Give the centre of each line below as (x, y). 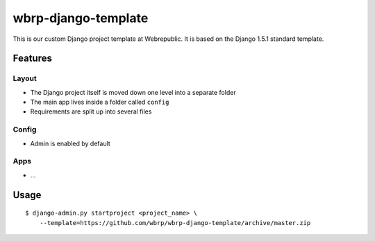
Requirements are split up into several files (91, 111)
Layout (25, 78)
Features (32, 59)
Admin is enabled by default (70, 143)
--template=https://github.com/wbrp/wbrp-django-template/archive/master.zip (175, 223)
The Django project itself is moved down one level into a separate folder (133, 92)
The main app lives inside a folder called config (100, 102)
